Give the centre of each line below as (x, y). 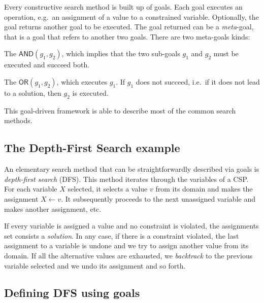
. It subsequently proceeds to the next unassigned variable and (158, 198)
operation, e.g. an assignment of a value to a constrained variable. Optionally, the (131, 16)
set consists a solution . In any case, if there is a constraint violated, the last (122, 235)
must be (226, 53)
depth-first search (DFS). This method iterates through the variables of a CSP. (126, 179)
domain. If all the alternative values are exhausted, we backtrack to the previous (128, 255)
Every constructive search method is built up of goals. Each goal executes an (123, 7)
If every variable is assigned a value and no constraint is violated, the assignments (131, 226)
